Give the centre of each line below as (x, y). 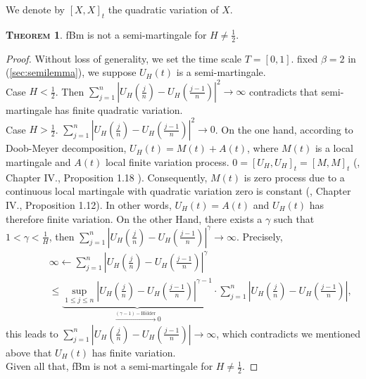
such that (294, 218)
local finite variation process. (167, 162)
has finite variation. (134, 352)
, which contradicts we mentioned (288, 333)
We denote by (35, 9)
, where (263, 148)
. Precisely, (259, 236)
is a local (334, 148)
